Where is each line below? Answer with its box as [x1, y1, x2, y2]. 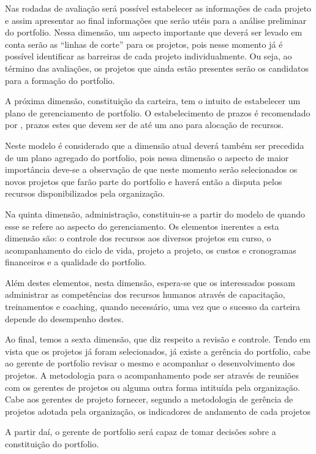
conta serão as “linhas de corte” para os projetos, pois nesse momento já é [5, 37, 283, 50]
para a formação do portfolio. [5, 74, 115, 86]
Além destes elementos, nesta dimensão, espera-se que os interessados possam [5, 276, 295, 289]
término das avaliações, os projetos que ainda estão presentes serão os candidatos [5, 61, 309, 74]
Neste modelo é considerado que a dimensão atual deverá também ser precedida [5, 138, 304, 151]
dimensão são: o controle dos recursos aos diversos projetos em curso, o [5, 232, 271, 244]
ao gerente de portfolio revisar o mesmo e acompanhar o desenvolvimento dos [5, 357, 295, 369]
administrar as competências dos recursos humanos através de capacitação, [5, 288, 285, 301]
